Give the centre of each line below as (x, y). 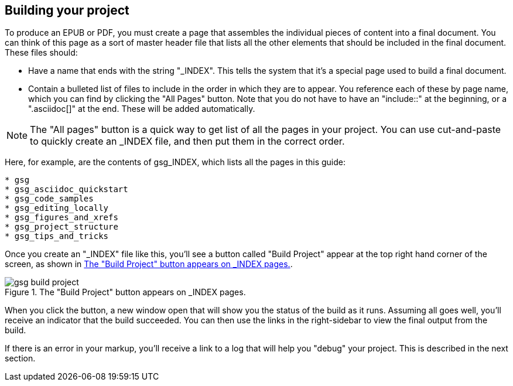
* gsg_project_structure (61, 227)
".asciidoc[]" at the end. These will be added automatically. (142, 109)
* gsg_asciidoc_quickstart (66, 189)
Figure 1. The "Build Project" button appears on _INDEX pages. (125, 292)
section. (20, 358)
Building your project (67, 10)
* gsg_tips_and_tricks (57, 236)
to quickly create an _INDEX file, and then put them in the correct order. (187, 141)
